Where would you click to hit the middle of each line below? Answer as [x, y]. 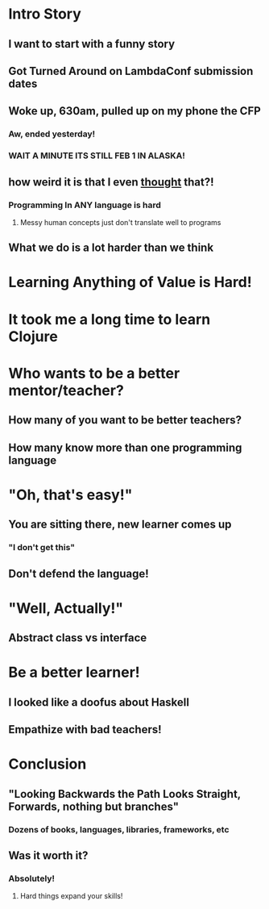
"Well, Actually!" [66, 608]
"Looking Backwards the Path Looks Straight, [125, 794]
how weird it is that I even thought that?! [112, 182]
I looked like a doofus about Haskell [99, 702]
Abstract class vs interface [78, 638]
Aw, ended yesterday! [52, 134]
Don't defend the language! [79, 573]
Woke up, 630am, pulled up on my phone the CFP [135, 111]
